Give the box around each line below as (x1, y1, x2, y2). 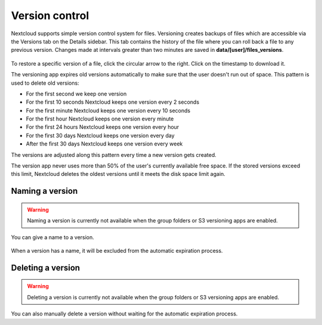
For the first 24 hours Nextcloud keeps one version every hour (26, 123, 179, 131)
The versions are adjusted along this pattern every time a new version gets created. (11, 151, 217, 158)
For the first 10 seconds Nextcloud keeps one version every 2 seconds (26, 98, 200, 106)
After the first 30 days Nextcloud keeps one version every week (26, 140, 183, 147)
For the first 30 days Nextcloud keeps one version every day (26, 132, 175, 139)
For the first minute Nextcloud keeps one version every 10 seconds (26, 107, 191, 114)
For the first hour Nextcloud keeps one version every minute (26, 115, 174, 122)
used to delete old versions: (11, 79, 80, 86)
